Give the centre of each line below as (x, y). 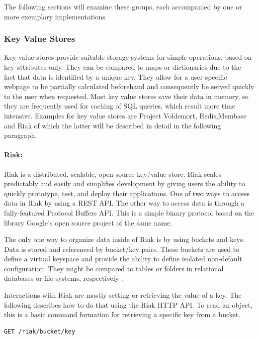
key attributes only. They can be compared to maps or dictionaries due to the (123, 67)
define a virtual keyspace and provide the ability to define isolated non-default (123, 259)
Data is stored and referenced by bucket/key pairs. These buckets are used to (122, 249)
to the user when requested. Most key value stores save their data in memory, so (126, 96)
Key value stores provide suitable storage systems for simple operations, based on (128, 57)
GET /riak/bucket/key (40, 331)
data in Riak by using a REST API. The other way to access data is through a (124, 203)
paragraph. (21, 135)
